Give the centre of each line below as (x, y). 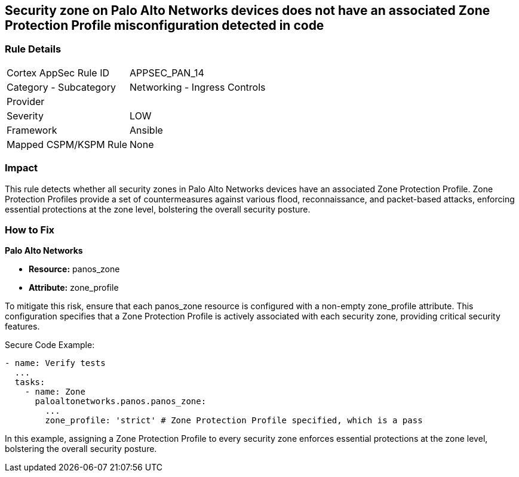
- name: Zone (55, 392)
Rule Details (33, 49)
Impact (22, 168)
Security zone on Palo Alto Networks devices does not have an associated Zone (248, 10)
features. (22, 327)
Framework (32, 130)
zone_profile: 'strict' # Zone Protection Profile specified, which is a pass (234, 421)
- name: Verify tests (55, 363)
